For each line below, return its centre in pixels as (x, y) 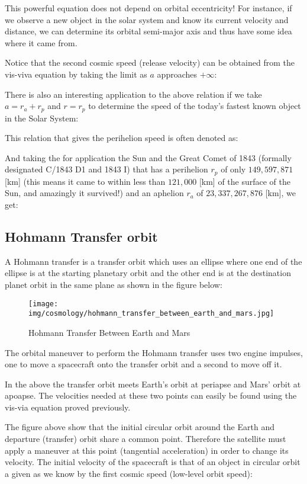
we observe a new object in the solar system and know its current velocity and (147, 19)
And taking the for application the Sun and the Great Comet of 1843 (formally (148, 157)
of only (233, 169)
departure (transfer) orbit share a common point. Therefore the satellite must (146, 439)
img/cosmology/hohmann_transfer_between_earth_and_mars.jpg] (151, 314)
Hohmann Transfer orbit (81, 237)
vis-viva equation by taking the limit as (76, 74)
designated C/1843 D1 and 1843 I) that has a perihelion (106, 169)
